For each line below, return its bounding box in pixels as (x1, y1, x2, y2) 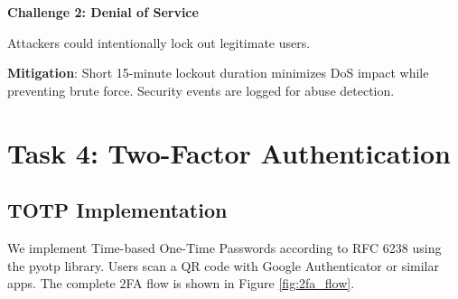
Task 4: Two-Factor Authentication (7, 134, 451, 171)
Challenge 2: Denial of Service (7, 3, 199, 21)
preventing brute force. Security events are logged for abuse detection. (7, 80, 395, 99)
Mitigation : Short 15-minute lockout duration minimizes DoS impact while (7, 63, 429, 82)
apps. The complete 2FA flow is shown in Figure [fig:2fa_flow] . (7, 274, 355, 293)
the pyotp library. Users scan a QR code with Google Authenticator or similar (7, 256, 440, 275)
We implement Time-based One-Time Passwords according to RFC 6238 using (7, 238, 442, 257)
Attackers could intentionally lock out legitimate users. (7, 33, 311, 51)
